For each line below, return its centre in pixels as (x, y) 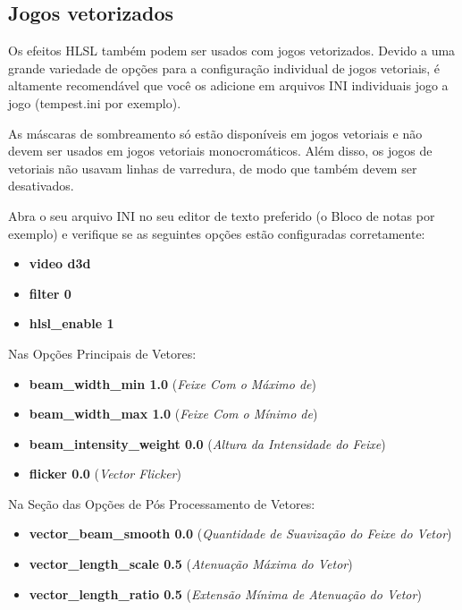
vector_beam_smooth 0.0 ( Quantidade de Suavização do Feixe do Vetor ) (240, 534)
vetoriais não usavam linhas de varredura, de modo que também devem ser (213, 168)
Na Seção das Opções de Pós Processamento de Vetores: (162, 503)
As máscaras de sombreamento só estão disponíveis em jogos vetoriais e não (215, 133)
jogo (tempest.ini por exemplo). (95, 102)
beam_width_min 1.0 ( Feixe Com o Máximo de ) (172, 383)
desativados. (41, 186)
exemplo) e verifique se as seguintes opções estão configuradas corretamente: (217, 233)
